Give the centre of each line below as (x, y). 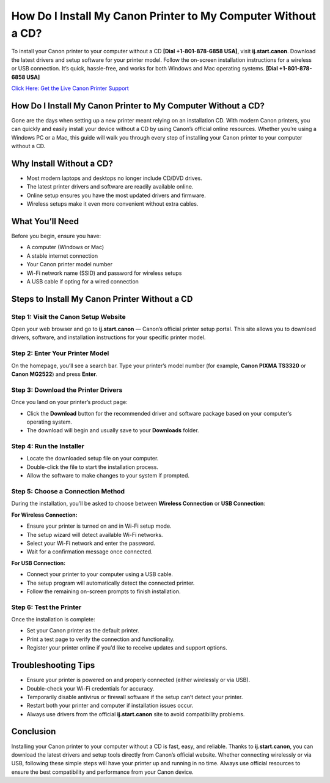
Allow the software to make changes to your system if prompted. (108, 476)
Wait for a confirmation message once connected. (90, 552)
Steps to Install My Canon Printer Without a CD (102, 299)
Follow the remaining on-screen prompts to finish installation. (104, 591)
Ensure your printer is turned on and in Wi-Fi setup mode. (99, 526)
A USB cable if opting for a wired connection (82, 281)
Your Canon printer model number (70, 264)
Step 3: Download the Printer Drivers (67, 390)
